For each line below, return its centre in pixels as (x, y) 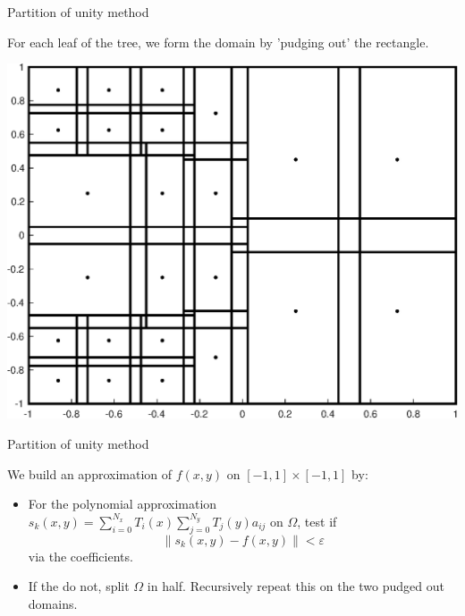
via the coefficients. (80, 556)
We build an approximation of (90, 473)
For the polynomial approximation (123, 504)
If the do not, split (79, 586)
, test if (317, 521)
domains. (53, 603)
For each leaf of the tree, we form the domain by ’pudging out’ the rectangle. (218, 42)
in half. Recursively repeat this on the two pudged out (296, 586)
